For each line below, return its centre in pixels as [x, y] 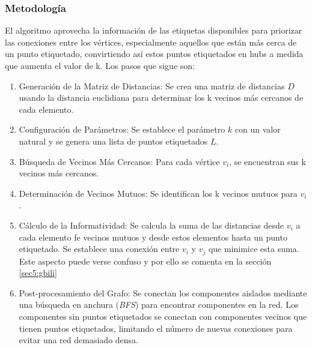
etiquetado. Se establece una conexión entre [99, 249]
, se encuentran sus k [268, 161]
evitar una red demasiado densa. [78, 340]
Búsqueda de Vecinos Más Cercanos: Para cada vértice [119, 161]
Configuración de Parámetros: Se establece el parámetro [122, 129]
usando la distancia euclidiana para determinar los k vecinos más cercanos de [161, 97]
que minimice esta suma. [254, 249]
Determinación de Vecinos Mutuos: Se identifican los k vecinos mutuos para [158, 193]
